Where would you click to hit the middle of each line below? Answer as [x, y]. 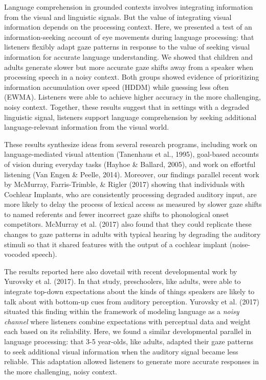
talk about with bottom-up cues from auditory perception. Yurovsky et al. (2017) [132, 301]
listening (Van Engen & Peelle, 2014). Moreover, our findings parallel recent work [132, 174]
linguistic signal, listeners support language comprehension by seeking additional [130, 117]
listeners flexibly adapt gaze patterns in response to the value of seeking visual [127, 47]
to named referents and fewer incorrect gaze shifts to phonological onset [117, 214]
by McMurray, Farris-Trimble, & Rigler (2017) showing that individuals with [125, 184]
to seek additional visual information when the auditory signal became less [121, 351]
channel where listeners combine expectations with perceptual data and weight [127, 321]
